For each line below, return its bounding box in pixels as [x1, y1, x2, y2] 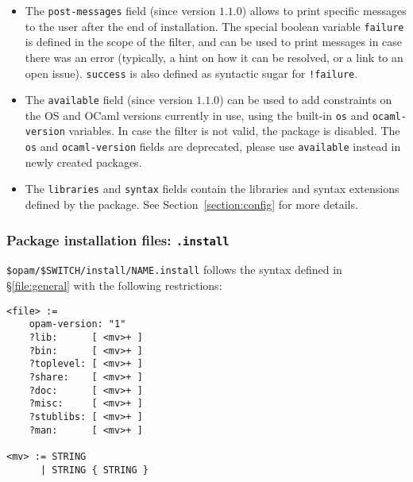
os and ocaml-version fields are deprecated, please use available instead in [25, 138, 401, 155]
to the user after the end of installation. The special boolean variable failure [25, 17, 404, 34]
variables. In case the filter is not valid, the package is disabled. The [68, 122, 400, 139]
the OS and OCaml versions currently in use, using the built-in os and [25, 106, 369, 123]
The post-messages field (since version [25, 2, 216, 18]
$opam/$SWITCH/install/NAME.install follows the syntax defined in [6, 261, 342, 278]
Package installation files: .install [6, 229, 230, 249]
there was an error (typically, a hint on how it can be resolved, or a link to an [25, 48, 403, 65]
